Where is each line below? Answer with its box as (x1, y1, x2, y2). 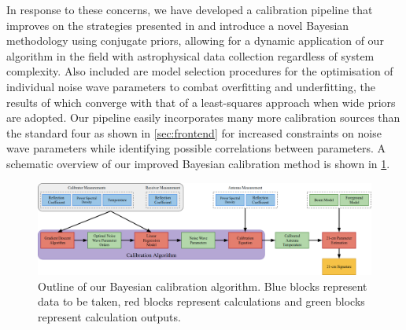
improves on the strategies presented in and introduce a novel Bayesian (6, 16, 349, 33)
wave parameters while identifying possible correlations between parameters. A (6, 140, 386, 156)
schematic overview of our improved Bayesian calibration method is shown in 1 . (6, 155, 390, 171)
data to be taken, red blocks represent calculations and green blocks (38, 293, 365, 310)
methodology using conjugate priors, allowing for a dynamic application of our (6, 32, 384, 49)
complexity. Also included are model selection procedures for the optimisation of (6, 63, 393, 79)
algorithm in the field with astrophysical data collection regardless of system (6, 47, 375, 64)
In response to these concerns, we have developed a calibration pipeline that (6, 2, 373, 17)
